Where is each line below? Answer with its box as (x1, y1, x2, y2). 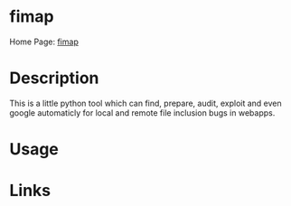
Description (9, 68, 99, 89)
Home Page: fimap (9, 36, 79, 47)
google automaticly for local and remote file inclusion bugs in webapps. (9, 107, 276, 118)
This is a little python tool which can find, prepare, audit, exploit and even (9, 98, 282, 108)
